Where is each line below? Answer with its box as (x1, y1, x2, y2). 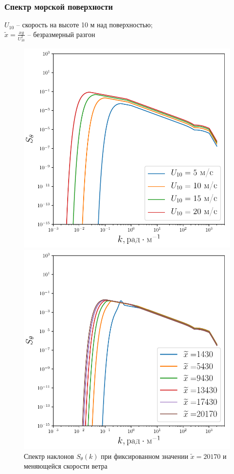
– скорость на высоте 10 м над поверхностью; (16, 20, 153, 30)
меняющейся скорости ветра (24, 460, 108, 471)
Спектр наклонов (24, 451, 74, 461)
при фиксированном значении (101, 451, 188, 461)
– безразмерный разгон (27, 29, 95, 39)
